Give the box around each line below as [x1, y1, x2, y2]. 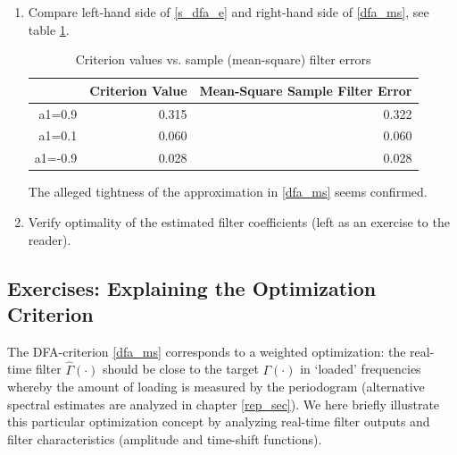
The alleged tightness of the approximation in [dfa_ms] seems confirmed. [28, 182, 428, 201]
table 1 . [28, 20, 70, 38]
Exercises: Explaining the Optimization [7, 274, 377, 301]
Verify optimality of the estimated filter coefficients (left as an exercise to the [28, 213, 450, 231]
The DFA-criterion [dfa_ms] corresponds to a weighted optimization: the [7, 341, 406, 360]
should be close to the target [103, 359, 259, 378]
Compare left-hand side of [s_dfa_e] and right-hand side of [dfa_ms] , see [28, 3, 429, 21]
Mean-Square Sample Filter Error [199, 80, 412, 99]
